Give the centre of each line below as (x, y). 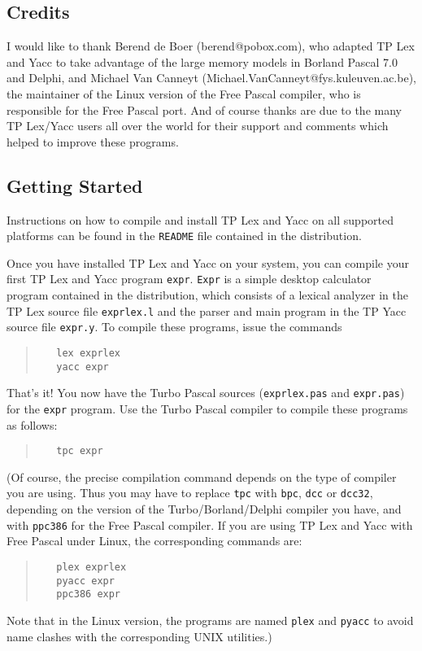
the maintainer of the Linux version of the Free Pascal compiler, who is (184, 93)
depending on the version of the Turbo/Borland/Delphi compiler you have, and (204, 509)
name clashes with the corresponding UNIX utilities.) (139, 636)
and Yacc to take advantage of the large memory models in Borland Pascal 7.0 (202, 61)
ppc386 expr (89, 594)
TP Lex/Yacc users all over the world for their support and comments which (198, 126)
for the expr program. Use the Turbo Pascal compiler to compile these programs (207, 408)
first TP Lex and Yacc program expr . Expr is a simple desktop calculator (189, 279)
